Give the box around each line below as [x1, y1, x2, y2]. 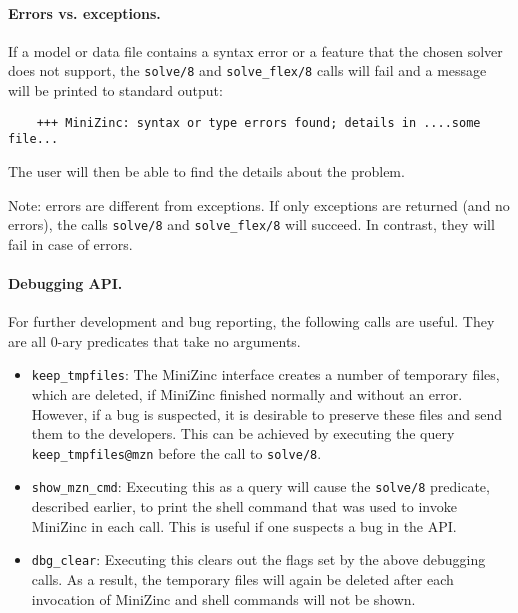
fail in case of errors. [8, 233, 133, 254]
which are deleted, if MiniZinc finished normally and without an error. [31, 384, 463, 405]
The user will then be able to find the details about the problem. [8, 160, 405, 181]
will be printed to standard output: [8, 80, 223, 101]
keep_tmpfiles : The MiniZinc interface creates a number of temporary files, [31, 364, 500, 385]
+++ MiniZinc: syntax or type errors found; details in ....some [36, 115, 481, 130]
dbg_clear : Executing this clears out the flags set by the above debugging [31, 549, 486, 570]
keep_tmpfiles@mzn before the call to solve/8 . [31, 442, 322, 463]
